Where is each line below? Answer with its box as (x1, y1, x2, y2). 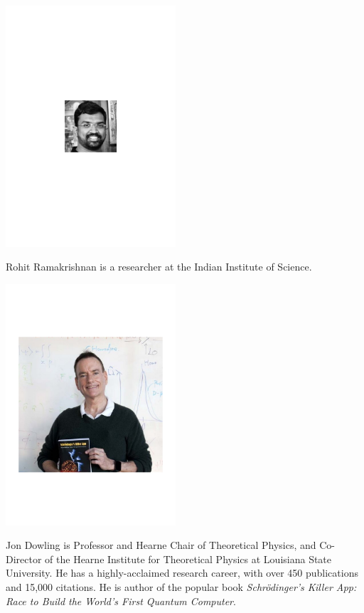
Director (6, 551, 42, 566)
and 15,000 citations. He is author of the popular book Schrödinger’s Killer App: (6, 580, 357, 594)
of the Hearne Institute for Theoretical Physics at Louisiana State (45, 551, 332, 566)
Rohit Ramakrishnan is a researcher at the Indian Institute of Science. (6, 259, 312, 274)
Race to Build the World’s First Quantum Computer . (6, 593, 236, 608)
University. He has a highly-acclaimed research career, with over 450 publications (6, 565, 358, 580)
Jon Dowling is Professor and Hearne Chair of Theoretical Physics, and (6, 538, 316, 552)
